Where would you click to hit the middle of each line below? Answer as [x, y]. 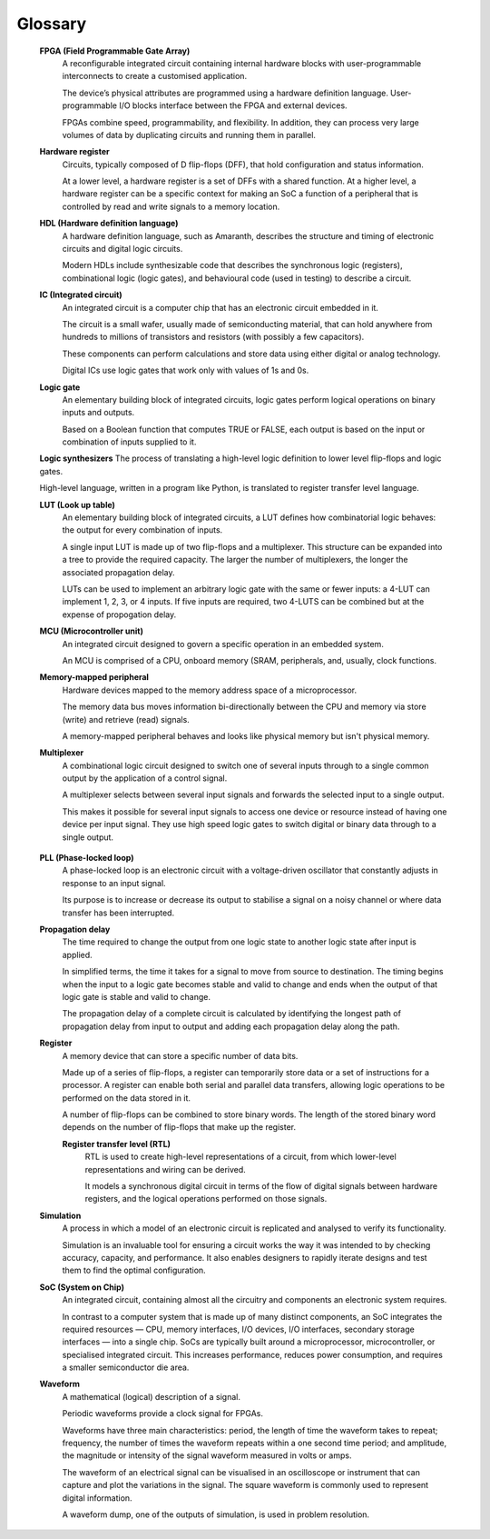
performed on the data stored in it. [126, 1098]
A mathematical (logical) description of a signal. [151, 1396]
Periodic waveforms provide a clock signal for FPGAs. [162, 1414]
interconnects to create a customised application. [155, 76]
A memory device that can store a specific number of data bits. [180, 1055]
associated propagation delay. [119, 572]
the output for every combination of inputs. [142, 530]
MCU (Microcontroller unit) [92, 631]
